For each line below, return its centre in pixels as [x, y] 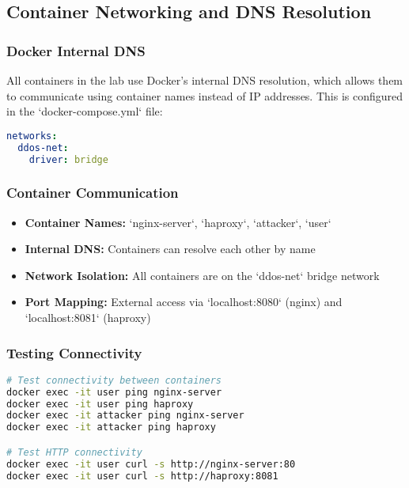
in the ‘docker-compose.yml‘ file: [85, 111]
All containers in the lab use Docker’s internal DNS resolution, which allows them [205, 80]
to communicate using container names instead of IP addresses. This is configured [205, 95]
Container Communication [93, 193]
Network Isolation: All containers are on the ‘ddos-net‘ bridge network [202, 275]
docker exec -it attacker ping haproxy [111, 427]
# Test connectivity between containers [114, 380]
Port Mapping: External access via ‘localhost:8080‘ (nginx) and [184, 302]
